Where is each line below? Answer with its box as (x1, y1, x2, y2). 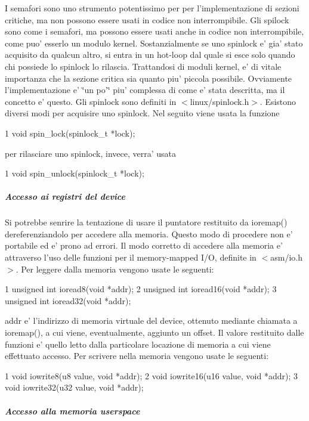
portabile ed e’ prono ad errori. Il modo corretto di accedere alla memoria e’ (5, 239, 283, 252)
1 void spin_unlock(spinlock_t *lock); (5, 167, 144, 179)
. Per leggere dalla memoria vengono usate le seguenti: (16, 262, 214, 275)
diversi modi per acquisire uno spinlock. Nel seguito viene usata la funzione (5, 107, 280, 119)
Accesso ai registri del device (5, 190, 125, 203)
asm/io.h (270, 251, 302, 264)
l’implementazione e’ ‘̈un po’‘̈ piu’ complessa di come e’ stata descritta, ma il (5, 83, 285, 96)
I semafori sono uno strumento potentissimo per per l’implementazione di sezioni (5, 2, 299, 14)
